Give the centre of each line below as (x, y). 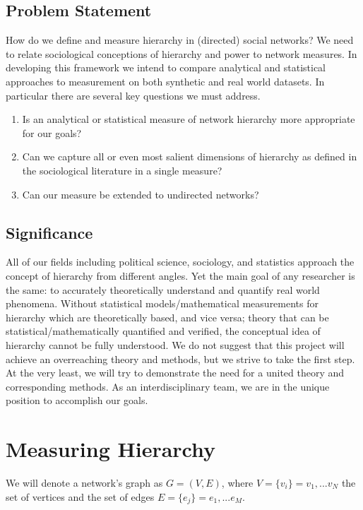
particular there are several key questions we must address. (133, 95)
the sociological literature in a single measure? (122, 170)
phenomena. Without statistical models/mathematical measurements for (162, 303)
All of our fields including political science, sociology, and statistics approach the (180, 262)
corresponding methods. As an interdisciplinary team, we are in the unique (168, 386)
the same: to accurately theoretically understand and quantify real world (163, 289)
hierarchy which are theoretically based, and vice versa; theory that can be (167, 317)
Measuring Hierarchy (111, 449)
